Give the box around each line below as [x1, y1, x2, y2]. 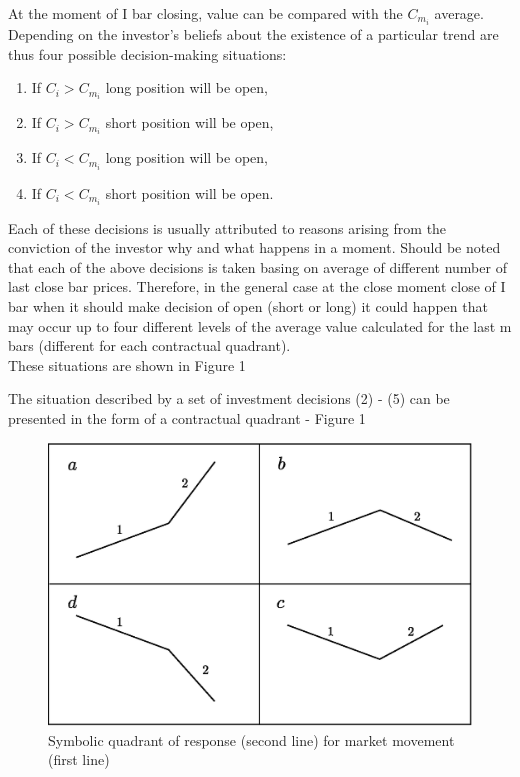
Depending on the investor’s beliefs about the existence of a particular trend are [8, 24, 499, 45]
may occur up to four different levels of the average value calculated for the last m [8, 315, 512, 336]
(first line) [48, 749, 110, 770]
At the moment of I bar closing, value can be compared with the [8, 3, 403, 23]
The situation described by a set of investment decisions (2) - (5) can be [8, 388, 450, 409]
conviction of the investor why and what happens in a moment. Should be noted [8, 237, 501, 258]
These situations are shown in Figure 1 [8, 354, 246, 375]
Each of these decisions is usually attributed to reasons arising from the [8, 217, 447, 238]
